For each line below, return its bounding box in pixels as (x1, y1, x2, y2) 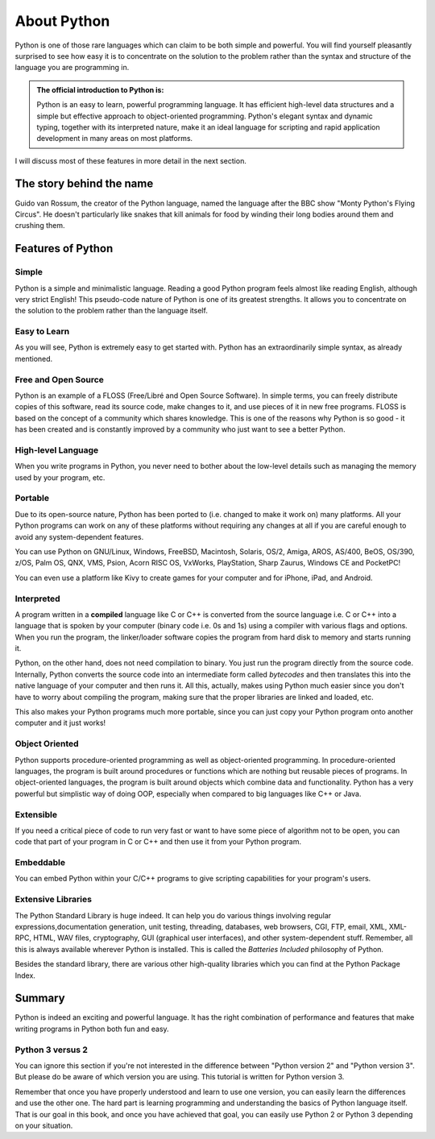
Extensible (14, 809, 58, 820)
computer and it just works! (14, 718, 106, 728)
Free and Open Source (14, 374, 105, 385)
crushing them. (14, 221, 65, 230)
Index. (14, 971, 36, 980)
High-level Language (14, 444, 99, 455)
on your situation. (14, 1120, 73, 1130)
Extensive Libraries (14, 894, 93, 905)
